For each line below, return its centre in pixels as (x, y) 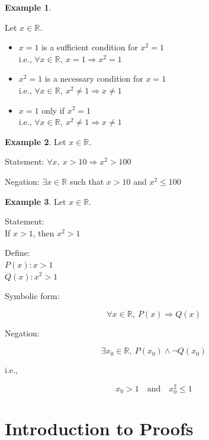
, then (44, 232)
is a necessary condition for (94, 78)
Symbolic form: (32, 296)
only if (53, 110)
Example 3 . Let (36, 201)
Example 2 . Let (36, 141)
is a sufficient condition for (90, 47)
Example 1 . (28, 7)
